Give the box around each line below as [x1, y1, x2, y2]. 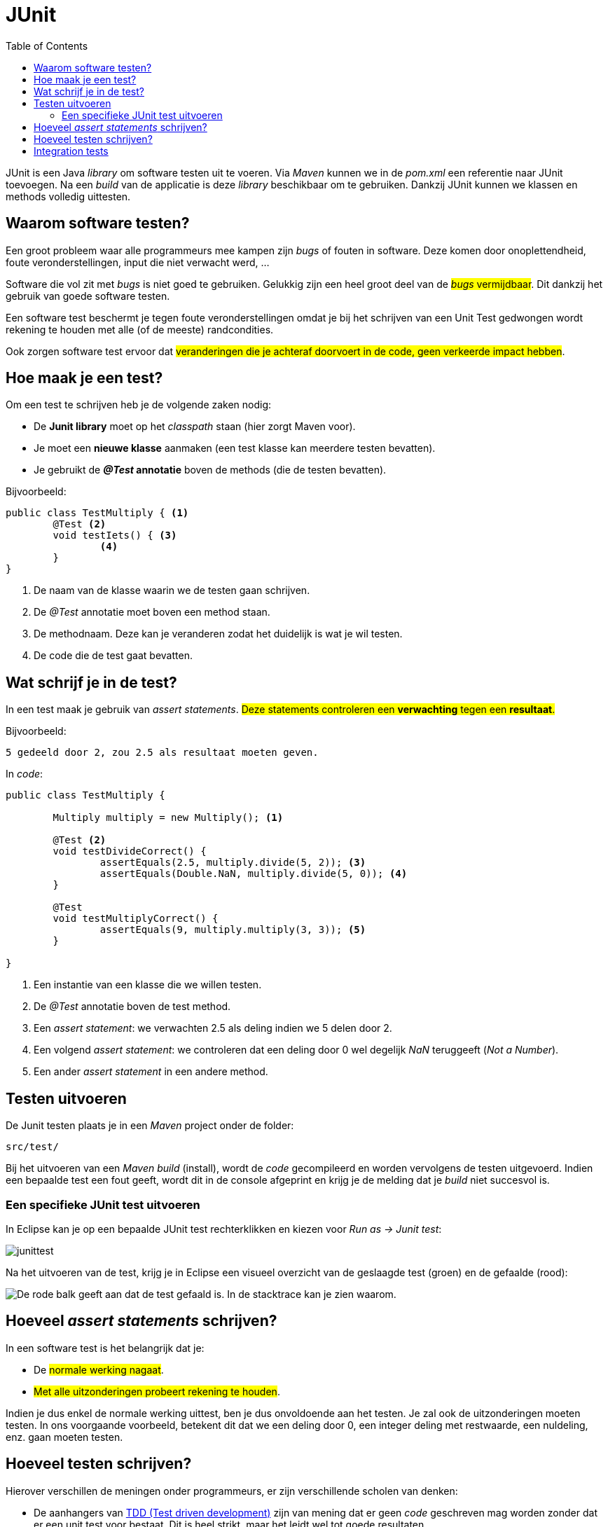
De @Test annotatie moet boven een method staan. [34, 606, 270, 619]
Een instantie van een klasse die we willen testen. [34, 979, 262, 991]
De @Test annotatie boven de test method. [34, 1000, 231, 1013]
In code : [6, 768, 43, 780]
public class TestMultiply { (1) [6, 507, 189, 519]
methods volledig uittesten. [6, 190, 131, 202]
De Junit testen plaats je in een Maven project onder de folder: [6, 1119, 294, 1132]
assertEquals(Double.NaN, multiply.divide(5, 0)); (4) [99, 868, 408, 880]
